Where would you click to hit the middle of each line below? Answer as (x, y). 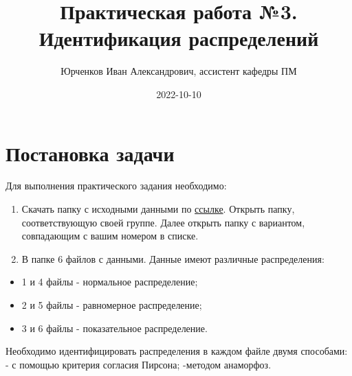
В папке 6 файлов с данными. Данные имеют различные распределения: (173, 258)
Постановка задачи (90, 153)
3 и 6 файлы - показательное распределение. (114, 328)
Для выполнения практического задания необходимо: (116, 186)
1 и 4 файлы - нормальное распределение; (110, 282)
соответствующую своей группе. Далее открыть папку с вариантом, (163, 222)
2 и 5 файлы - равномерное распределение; (112, 305)
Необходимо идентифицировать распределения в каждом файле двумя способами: (177, 351)
